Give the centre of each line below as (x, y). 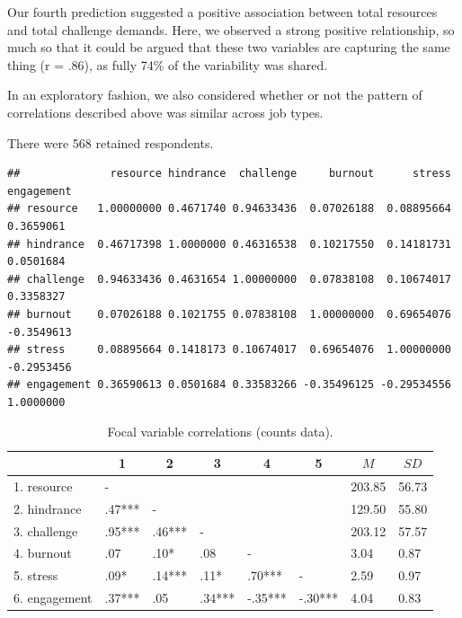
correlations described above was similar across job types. (165, 112)
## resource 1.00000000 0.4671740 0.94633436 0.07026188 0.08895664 (229, 209)
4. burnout (43, 553)
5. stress (36, 575)
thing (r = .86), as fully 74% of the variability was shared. (168, 64)
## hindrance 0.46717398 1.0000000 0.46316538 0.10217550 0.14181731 (229, 244)
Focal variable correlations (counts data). (220, 432)
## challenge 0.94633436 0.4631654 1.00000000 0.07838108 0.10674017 (229, 279)
